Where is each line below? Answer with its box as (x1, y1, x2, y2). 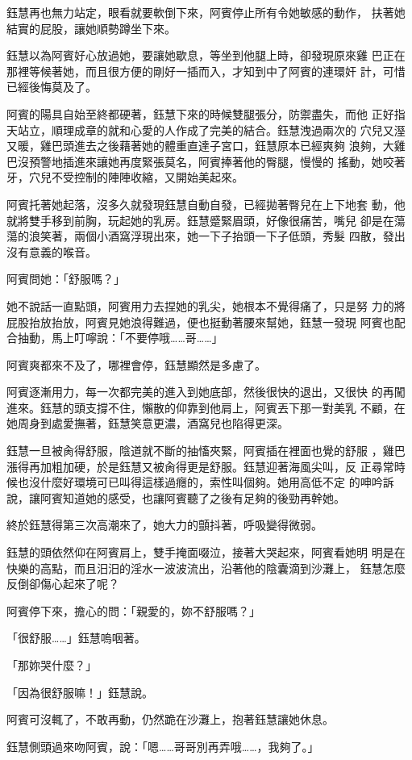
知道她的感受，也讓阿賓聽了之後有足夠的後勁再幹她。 (62, 489, 345, 506)
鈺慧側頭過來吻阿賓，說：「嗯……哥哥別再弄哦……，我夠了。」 (6, 737, 319, 754)
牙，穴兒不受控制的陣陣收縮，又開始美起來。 (6, 169, 243, 186)
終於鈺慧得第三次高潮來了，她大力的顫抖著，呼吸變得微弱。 (6, 516, 323, 533)
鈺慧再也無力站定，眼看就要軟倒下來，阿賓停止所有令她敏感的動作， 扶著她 (6, 4, 406, 20)
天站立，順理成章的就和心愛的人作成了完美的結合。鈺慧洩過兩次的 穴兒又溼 (6, 121, 406, 138)
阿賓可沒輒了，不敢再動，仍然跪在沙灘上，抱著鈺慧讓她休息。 (6, 711, 334, 728)
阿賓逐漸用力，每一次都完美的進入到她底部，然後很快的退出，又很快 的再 (6, 383, 394, 400)
